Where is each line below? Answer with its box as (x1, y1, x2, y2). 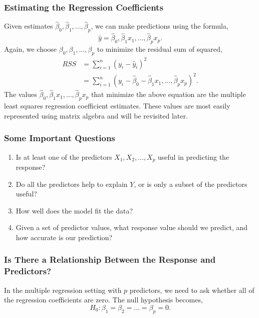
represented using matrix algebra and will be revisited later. (4, 110, 188, 121)
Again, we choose (4, 44, 57, 54)
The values (4, 89, 37, 99)
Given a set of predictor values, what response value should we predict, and (16, 222, 248, 233)
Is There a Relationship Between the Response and (4, 253, 216, 266)
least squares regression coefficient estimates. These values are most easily (4, 100, 230, 111)
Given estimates (4, 21, 53, 31)
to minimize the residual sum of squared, (97, 44, 222, 54)
